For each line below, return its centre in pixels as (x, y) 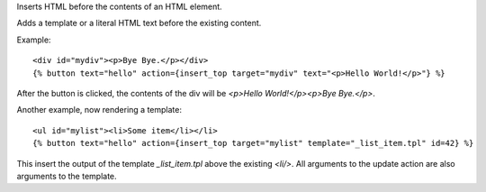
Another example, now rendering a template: (99, 110)
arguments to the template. (67, 176)
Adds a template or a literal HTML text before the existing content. (139, 23)
